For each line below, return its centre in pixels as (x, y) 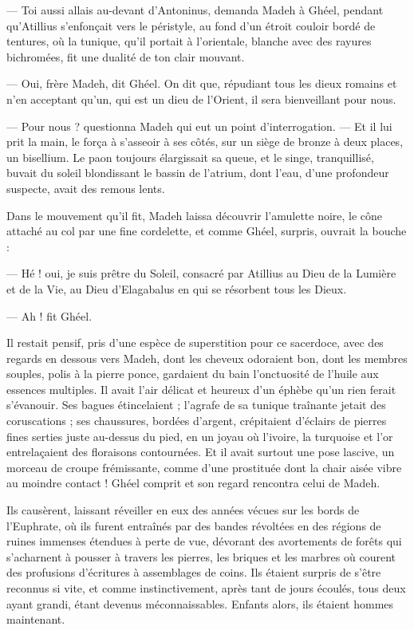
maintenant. (36, 619)
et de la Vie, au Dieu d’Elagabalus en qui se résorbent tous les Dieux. (177, 288)
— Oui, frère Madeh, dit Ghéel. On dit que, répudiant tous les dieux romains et (202, 83)
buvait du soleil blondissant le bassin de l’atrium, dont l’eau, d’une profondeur (198, 173)
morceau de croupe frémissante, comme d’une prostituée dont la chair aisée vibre (204, 467)
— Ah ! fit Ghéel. (49, 315)
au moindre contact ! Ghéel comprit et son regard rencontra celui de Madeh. (193, 483)
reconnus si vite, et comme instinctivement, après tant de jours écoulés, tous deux (206, 588)
